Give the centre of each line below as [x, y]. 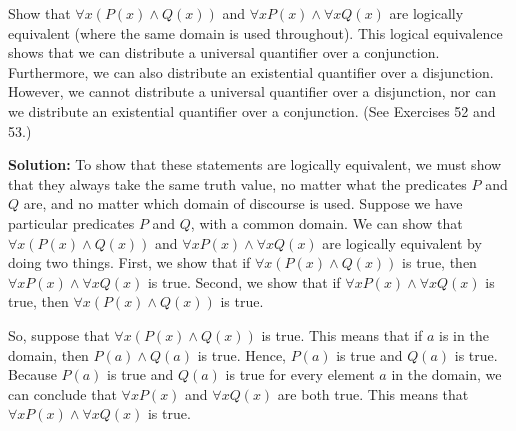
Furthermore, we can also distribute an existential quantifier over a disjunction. [251, 71]
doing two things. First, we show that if [129, 262]
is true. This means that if [342, 334]
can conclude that [62, 393]
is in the [464, 334]
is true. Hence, [242, 354]
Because [32, 374]
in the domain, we [446, 374]
